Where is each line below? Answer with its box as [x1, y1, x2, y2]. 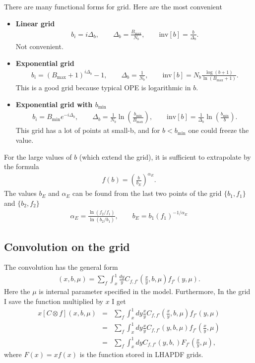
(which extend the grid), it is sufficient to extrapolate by [79, 151, 251, 162]
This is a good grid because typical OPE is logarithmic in [15, 82, 191, 93]
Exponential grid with [15, 99, 93, 109]
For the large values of [4, 151, 72, 162]
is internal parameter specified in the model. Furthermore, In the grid [39, 286, 251, 297]
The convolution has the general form [4, 262, 118, 272]
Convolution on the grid [4, 239, 130, 254]
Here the [4, 286, 30, 297]
